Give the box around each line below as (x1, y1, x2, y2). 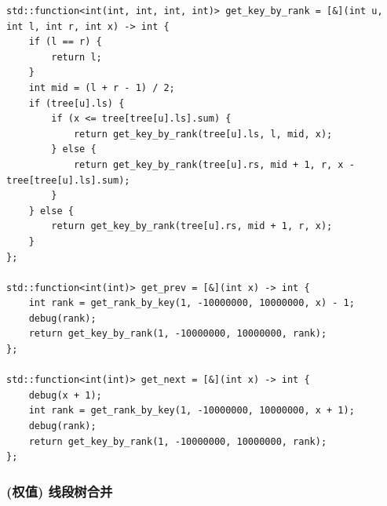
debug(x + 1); (28, 389, 102, 401)
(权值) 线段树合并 (6, 481, 113, 501)
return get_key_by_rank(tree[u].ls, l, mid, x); (73, 128, 333, 140)
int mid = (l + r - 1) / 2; (28, 82, 175, 93)
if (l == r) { (28, 36, 102, 48)
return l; (51, 51, 102, 63)
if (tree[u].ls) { (28, 97, 125, 109)
